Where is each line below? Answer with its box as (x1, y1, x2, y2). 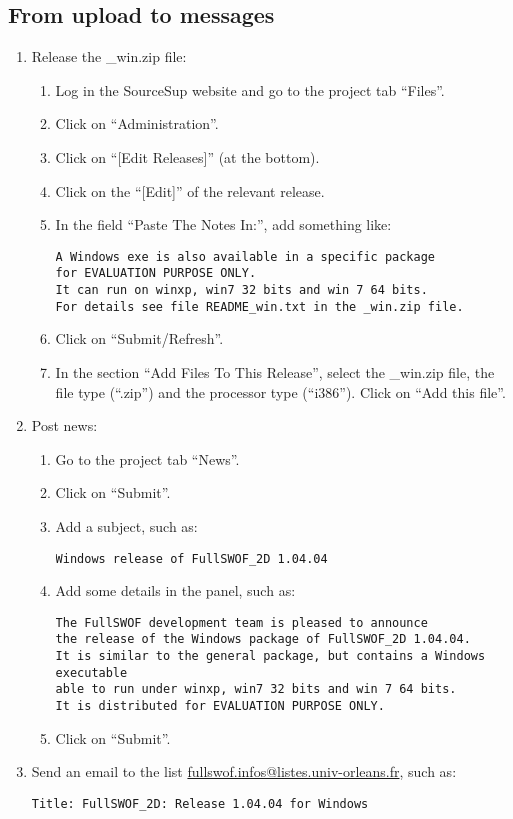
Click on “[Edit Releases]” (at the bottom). (55, 146, 320, 167)
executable (55, 665, 128, 680)
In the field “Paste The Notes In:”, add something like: (55, 214, 392, 235)
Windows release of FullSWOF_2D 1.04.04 (55, 551, 328, 566)
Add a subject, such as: (55, 515, 198, 536)
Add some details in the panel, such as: (55, 580, 296, 601)
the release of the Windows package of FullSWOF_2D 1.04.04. (55, 632, 471, 647)
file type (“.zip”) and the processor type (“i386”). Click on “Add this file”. (55, 381, 506, 402)
